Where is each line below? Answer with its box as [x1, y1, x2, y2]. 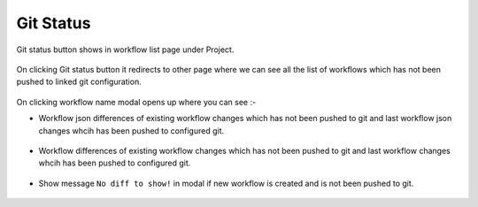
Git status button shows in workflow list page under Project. [16, 44, 235, 55]
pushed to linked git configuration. [16, 76, 142, 88]
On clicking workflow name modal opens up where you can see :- [16, 96, 257, 107]
